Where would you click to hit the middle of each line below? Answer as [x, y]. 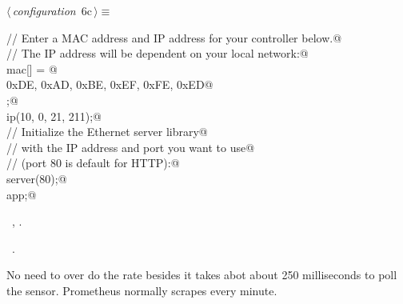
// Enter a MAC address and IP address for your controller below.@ [174, 37]
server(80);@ [37, 178]
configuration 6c [52, 10]
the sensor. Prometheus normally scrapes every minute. [142, 290]
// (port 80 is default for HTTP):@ [93, 163]
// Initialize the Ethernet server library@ [107, 132]
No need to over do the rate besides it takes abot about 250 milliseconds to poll [202, 275]
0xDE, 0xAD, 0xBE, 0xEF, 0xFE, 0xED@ [110, 84]
